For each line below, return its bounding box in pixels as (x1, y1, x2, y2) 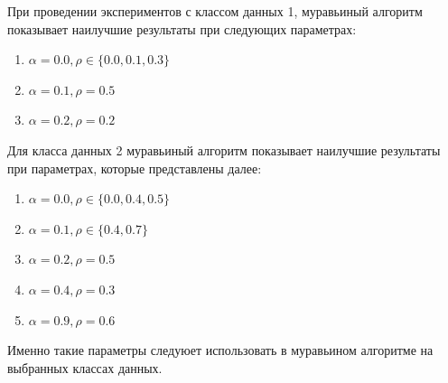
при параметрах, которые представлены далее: (7, 158, 262, 177)
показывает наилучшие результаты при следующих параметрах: (7, 19, 357, 38)
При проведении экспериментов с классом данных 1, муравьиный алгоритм (7, 2, 423, 20)
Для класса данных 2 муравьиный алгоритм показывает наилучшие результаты (7, 140, 441, 159)
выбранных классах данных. (7, 358, 163, 377)
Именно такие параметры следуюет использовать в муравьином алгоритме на (7, 341, 434, 360)
